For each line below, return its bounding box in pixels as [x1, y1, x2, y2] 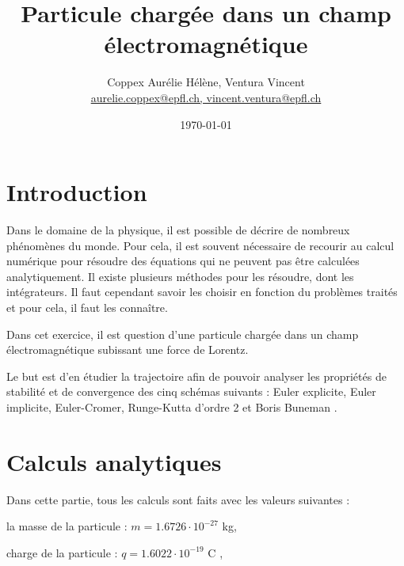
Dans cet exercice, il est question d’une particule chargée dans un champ [6, 325, 359, 342]
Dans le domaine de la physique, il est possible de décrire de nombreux [6, 222, 350, 238]
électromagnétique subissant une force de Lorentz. [6, 341, 249, 358]
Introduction [6, 176, 147, 208]
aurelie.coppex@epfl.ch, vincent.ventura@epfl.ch [90, 89, 322, 105]
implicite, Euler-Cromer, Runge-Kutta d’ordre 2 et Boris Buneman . [6, 398, 337, 415]
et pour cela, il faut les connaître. [6, 299, 168, 315]
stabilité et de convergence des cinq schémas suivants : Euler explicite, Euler [6, 383, 376, 400]
